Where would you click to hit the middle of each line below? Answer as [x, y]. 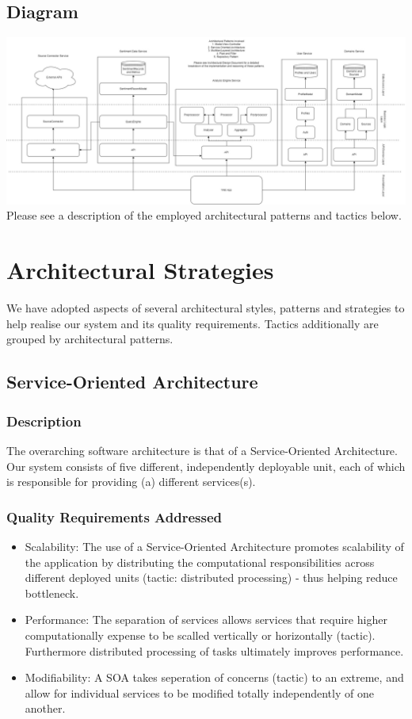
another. [45, 708]
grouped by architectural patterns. [90, 339]
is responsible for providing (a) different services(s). [131, 482]
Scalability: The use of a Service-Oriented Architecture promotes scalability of [214, 546]
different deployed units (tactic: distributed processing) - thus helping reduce [211, 577]
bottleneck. [52, 593]
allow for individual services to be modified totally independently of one [199, 692]
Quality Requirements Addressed [114, 516]
